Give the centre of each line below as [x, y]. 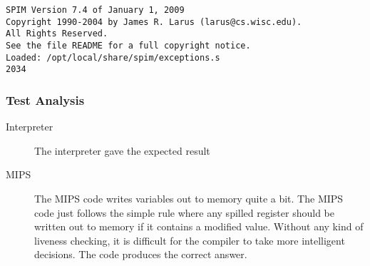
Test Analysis [45, 99]
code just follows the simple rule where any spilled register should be [184, 212]
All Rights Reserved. [57, 34]
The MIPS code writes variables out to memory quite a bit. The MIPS [189, 198]
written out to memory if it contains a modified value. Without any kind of [199, 226]
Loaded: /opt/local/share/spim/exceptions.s [113, 57]
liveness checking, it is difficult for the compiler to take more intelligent [190, 240]
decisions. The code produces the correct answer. [141, 254]
